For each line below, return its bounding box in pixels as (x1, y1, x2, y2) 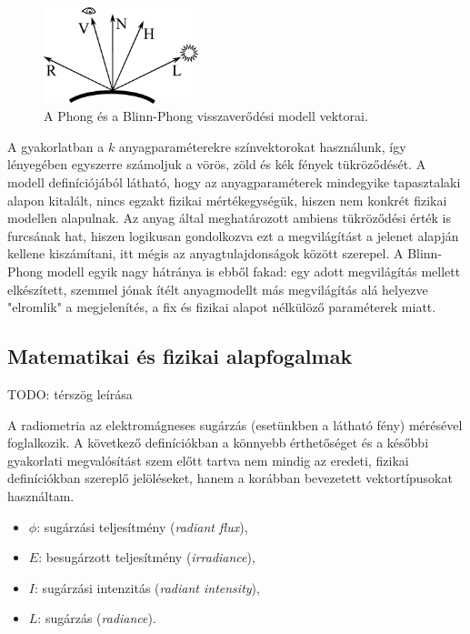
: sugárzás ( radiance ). (37, 609, 156, 628)
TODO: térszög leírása (7, 384, 133, 403)
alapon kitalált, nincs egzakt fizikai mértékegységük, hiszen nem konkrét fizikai (7, 190, 447, 209)
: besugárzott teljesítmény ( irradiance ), (38, 548, 255, 567)
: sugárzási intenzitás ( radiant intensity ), (34, 578, 260, 597)
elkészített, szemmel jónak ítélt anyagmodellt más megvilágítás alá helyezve (7, 279, 428, 298)
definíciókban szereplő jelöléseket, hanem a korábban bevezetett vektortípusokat (7, 468, 453, 488)
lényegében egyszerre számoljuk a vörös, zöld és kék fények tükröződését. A (7, 155, 426, 174)
